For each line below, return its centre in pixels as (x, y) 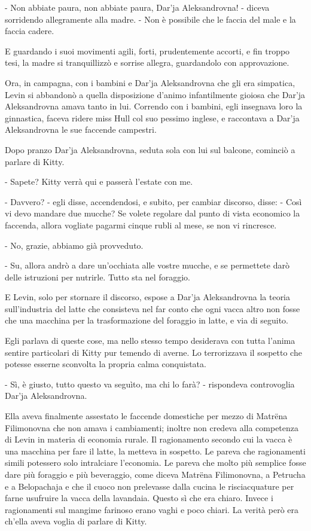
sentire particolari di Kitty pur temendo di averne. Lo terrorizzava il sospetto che (153, 352)
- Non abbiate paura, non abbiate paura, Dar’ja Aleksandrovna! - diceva (137, 7)
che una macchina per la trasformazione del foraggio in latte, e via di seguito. (147, 320)
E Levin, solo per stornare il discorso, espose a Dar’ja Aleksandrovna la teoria (148, 297)
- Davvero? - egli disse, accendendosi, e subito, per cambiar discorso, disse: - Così (153, 201)
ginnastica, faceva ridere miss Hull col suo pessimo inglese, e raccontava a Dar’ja (152, 118)
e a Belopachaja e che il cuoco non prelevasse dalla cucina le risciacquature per (150, 486)
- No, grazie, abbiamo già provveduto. (74, 245)
